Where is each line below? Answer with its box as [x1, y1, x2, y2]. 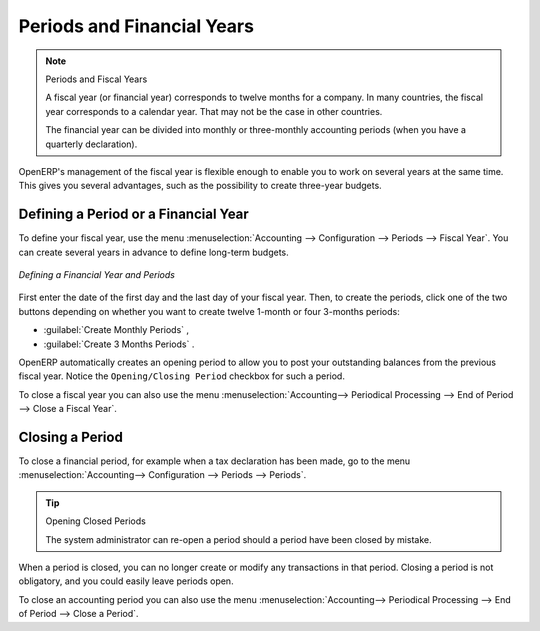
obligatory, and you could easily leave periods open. [18, 575, 234, 587]
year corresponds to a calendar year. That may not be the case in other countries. [45, 105, 383, 117]
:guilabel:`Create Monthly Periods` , [43, 324, 190, 336]
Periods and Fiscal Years [45, 73, 148, 85]
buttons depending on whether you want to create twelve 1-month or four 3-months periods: [18, 305, 400, 317]
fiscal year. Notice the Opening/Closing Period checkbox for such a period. [18, 370, 345, 382]
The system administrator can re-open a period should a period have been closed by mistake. [45, 533, 432, 545]
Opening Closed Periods [45, 515, 147, 527]
